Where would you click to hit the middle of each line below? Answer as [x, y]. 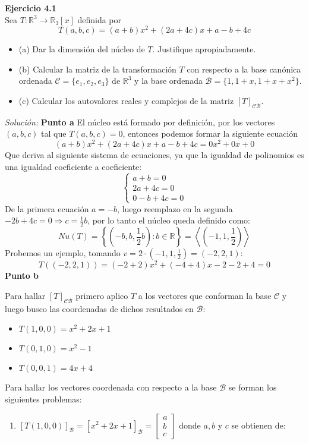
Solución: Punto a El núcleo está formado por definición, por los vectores [140, 122]
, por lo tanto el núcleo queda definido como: [169, 220]
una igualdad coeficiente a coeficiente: [73, 166]
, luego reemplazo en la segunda [175, 208]
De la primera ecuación [47, 208]
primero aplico [102, 295]
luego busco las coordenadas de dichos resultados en [99, 308]
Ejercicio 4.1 [31, 8]
